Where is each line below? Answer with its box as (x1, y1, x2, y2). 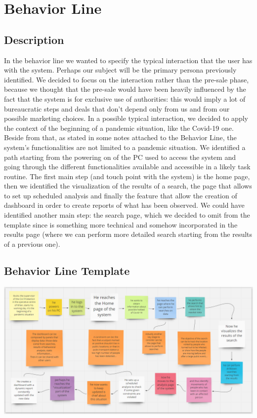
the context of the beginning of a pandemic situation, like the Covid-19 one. (4, 122, 234, 133)
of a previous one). (4, 238, 60, 249)
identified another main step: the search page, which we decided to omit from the (4, 210, 250, 220)
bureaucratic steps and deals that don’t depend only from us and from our (4, 103, 230, 114)
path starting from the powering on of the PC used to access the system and (4, 152, 236, 162)
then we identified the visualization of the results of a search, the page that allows (4, 181, 252, 191)
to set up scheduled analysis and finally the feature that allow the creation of (4, 190, 237, 200)
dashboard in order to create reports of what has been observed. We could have (4, 200, 245, 210)
